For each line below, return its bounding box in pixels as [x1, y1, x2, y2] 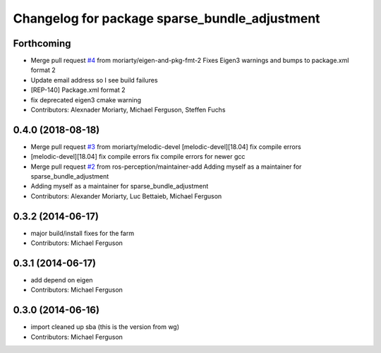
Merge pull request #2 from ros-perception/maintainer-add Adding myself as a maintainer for [30, 162, 302, 171]
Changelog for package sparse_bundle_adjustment [13, 11, 320, 26]
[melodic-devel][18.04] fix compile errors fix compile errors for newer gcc [30, 152, 246, 161]
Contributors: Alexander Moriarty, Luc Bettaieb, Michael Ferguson [30, 191, 222, 201]
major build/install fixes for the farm [30, 229, 134, 237]
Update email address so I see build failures [30, 76, 158, 84]
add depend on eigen [30, 276, 93, 285]
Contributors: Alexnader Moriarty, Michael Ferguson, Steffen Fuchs [30, 106, 226, 114]
